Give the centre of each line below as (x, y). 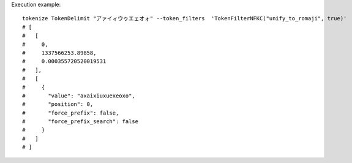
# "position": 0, (58, 104)
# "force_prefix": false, (71, 113)
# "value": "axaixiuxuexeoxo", (79, 96)
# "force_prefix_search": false (81, 122)
